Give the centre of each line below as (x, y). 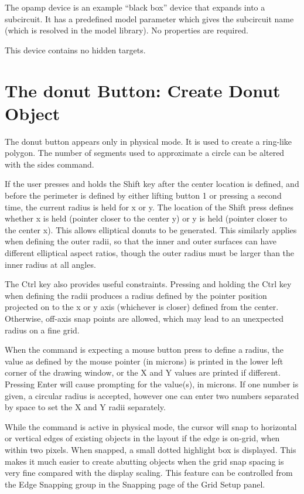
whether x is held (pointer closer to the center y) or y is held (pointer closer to (146, 218)
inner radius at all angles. (50, 264)
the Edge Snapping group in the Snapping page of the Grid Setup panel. (135, 484)
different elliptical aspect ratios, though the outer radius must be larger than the (150, 253)
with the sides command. (49, 164)
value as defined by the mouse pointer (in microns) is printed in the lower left (144, 361)
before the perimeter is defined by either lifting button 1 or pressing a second (143, 195)
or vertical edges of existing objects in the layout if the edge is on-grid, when (142, 438)
